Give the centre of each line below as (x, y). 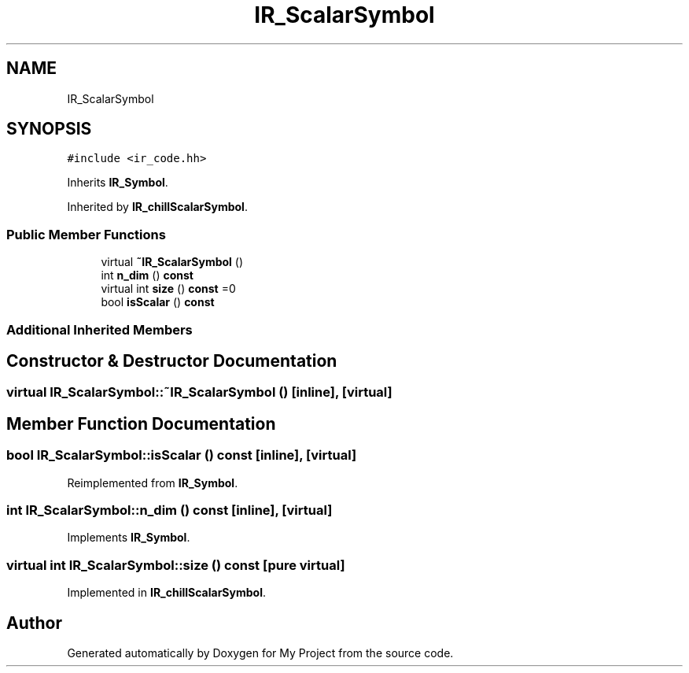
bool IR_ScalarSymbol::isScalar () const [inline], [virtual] (182, 455)
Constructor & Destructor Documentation (172, 361)
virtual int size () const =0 (168, 289)
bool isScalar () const (158, 302)
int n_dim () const (147, 275)
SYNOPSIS (49, 129)
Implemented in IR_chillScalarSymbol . (166, 593)
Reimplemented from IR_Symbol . (153, 483)
